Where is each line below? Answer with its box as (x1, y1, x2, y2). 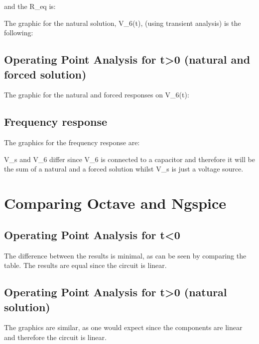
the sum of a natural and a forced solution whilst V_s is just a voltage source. (4, 164, 244, 174)
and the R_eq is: (4, 1, 56, 11)
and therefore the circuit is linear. (4, 332, 107, 342)
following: (4, 27, 33, 38)
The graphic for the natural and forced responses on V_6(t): (4, 89, 189, 100)
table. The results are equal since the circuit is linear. (4, 260, 167, 270)
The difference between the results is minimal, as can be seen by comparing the (4, 250, 247, 260)
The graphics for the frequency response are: (4, 137, 140, 148)
